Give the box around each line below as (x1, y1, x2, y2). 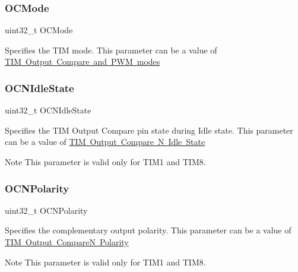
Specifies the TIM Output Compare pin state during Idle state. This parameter (5, 124, 293, 136)
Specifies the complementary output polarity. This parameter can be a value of (5, 224, 291, 236)
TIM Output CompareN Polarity (5, 236, 129, 248)
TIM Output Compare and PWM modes (5, 55, 160, 68)
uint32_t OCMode (5, 24, 73, 36)
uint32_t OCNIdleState (5, 104, 91, 116)
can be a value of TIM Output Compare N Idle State (5, 135, 205, 148)
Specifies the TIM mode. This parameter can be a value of (5, 43, 217, 56)
